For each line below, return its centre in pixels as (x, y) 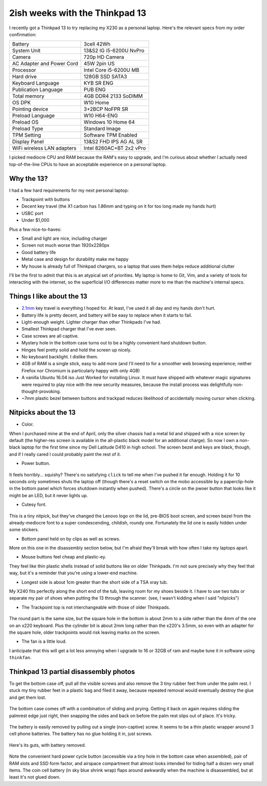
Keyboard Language (36, 83)
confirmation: (23, 34)
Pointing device (30, 109)
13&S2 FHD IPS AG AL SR (113, 142)
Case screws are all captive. (50, 336)
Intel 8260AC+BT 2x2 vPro (115, 148)
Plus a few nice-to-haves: (35, 229)
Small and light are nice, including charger (64, 238)
